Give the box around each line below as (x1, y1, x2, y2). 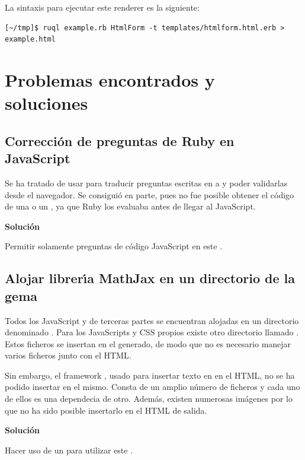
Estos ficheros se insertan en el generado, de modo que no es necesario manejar (5, 337, 291, 350)
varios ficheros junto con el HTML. (5, 349, 131, 361)
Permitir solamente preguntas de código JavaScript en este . (5, 240, 223, 252)
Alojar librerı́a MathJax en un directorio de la (5, 269, 296, 287)
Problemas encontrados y (5, 67, 215, 91)
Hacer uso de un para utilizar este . (5, 443, 133, 456)
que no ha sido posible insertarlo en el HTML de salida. (5, 404, 207, 416)
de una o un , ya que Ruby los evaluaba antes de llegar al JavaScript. (5, 200, 256, 212)
